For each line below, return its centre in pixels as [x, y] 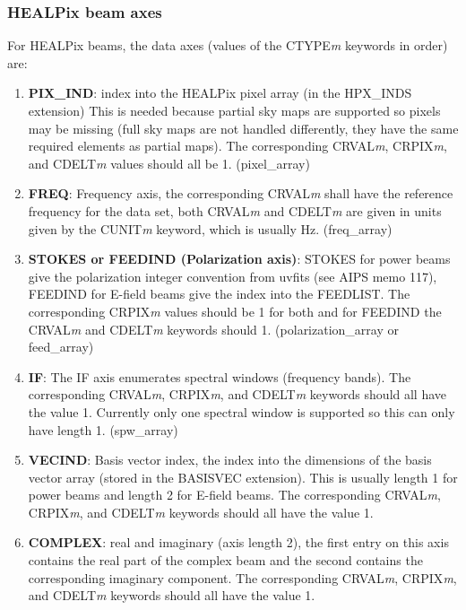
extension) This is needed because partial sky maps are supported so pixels [234, 110]
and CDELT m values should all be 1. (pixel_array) [169, 163]
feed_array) [61, 347]
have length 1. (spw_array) [103, 429]
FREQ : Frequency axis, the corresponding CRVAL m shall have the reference [241, 193]
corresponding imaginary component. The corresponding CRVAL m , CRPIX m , [242, 577]
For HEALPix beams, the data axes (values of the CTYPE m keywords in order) [228, 45]
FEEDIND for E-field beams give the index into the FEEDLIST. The [219, 294]
